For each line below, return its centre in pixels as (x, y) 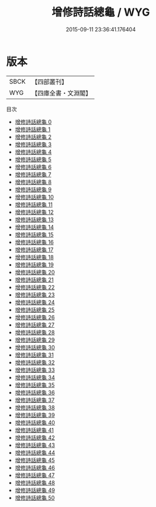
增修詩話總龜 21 (34, 280)
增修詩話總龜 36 (35, 392)
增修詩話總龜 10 (34, 197)
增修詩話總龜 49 (35, 490)
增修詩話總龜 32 (35, 362)
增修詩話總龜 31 (34, 355)
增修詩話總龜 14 (34, 227)
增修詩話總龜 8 (33, 182)
